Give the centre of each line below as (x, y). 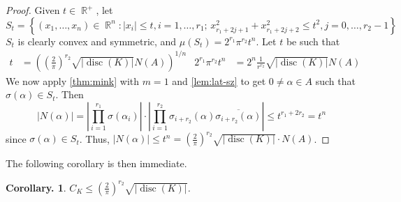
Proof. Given (33, 10)
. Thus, (94, 138)
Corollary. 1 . (36, 187)
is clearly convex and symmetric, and (97, 41)
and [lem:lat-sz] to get (219, 80)
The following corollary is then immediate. (96, 163)
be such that (313, 41)
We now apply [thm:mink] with (73, 80)
